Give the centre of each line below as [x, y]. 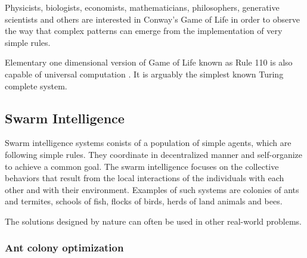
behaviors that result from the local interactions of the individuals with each [145, 178]
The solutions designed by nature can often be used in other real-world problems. [153, 221]
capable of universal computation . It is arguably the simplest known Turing [144, 74]
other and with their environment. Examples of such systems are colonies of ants [152, 189]
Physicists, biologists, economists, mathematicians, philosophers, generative [142, 7]
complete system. [36, 86]
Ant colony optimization [64, 248]
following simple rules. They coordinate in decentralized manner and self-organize [153, 154]
